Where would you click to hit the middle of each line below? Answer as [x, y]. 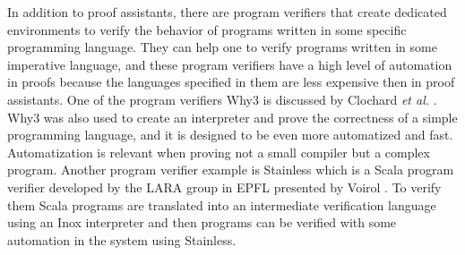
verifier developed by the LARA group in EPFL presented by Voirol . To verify [224, 187]
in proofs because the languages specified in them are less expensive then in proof [231, 82]
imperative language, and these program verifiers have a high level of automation [230, 64]
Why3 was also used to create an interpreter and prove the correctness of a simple [232, 117]
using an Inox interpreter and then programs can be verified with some [202, 222]
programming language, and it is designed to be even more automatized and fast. [230, 135]
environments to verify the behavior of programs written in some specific [207, 29]
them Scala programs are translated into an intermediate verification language [222, 204]
